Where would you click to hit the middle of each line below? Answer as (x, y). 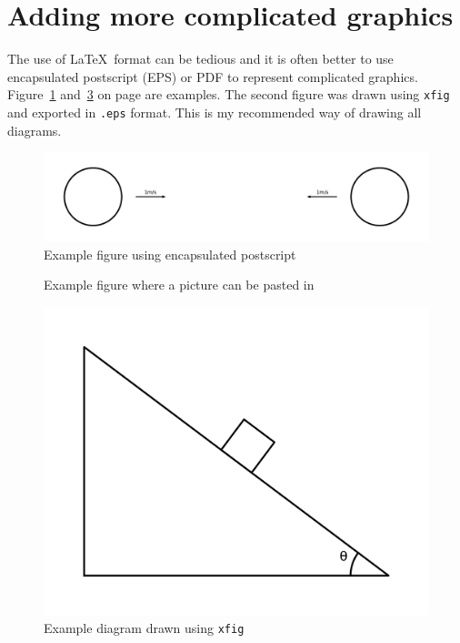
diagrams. (35, 130)
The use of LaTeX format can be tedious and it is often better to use (200, 59)
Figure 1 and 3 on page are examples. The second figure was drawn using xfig (229, 94)
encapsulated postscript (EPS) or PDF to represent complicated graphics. (213, 76)
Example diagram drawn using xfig (144, 628)
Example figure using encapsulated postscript (170, 254)
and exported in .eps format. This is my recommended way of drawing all (215, 112)
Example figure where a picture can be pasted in (179, 285)
